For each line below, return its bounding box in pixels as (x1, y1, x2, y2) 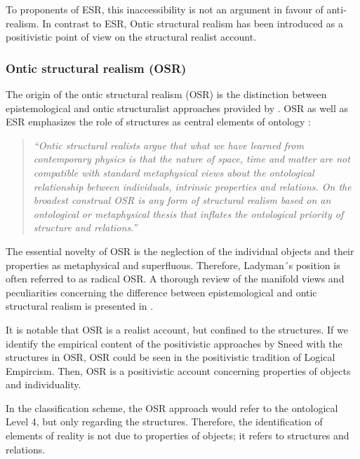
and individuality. (6, 377, 81, 392)
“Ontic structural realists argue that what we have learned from (33, 137, 304, 152)
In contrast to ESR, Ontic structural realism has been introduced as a (42, 15, 343, 30)
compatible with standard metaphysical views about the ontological (33, 165, 314, 179)
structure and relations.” (33, 220, 138, 235)
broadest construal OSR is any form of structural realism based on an (33, 193, 331, 207)
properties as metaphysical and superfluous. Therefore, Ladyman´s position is (6, 257, 340, 272)
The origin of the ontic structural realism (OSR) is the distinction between (6, 87, 327, 101)
